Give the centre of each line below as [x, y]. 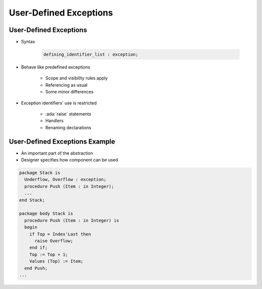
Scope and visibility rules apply [76, 78]
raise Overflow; [54, 241]
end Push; [36, 268]
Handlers [55, 121]
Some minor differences [69, 92]
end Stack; [32, 200]
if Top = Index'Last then [60, 234]
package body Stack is [46, 214]
